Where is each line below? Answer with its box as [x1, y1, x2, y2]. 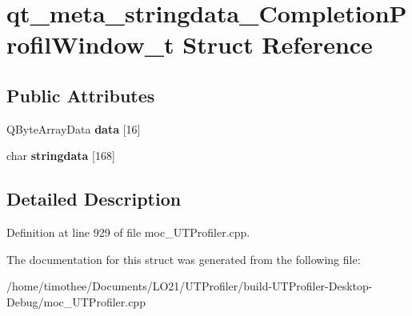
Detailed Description [6, 186, 182, 211]
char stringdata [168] [6, 147, 115, 164]
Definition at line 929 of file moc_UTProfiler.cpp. [6, 224, 250, 241]
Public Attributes [6, 82, 155, 107]
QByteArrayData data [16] [6, 120, 141, 137]
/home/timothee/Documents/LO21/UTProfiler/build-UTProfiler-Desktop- [6, 278, 373, 294]
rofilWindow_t [6, 28, 174, 61]
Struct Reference [182, 28, 373, 61]
